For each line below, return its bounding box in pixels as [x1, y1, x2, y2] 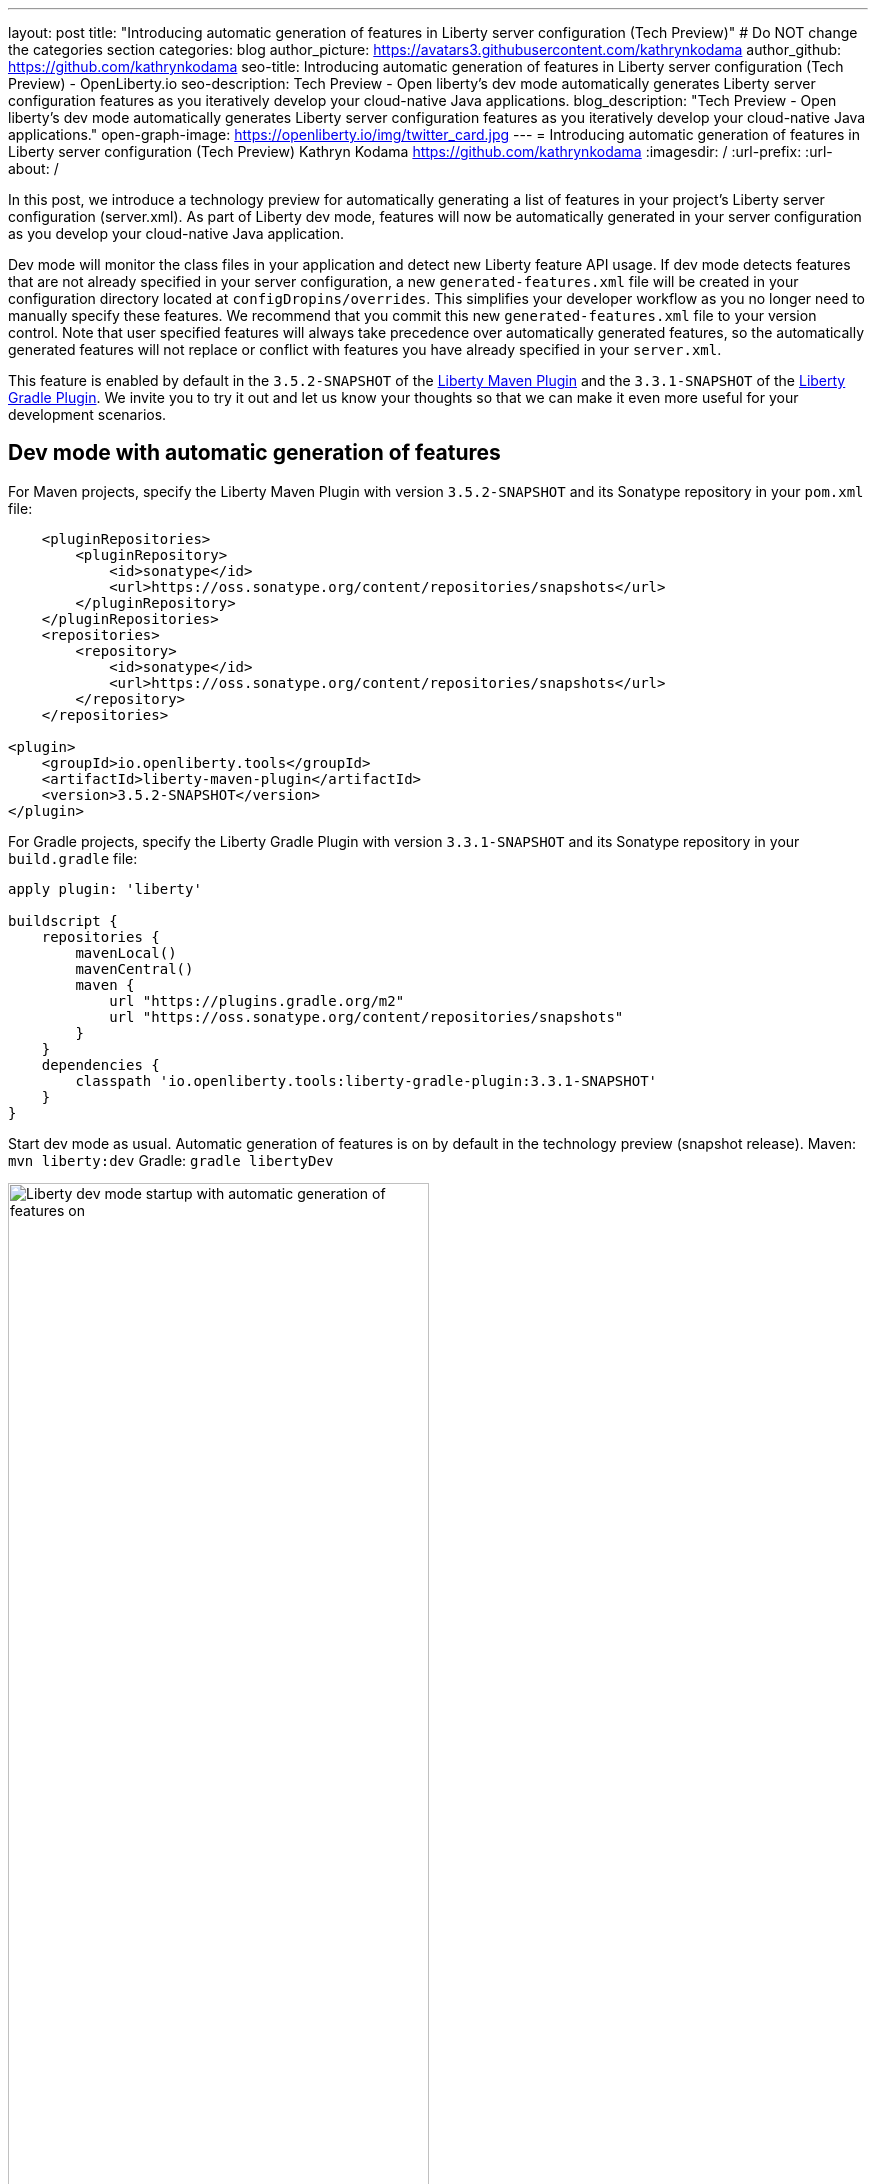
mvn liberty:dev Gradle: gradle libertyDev [8, 1151, 334, 1169]
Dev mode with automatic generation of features [8, 440, 501, 466]
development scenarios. [8, 406, 167, 423]
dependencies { [41, 1056, 160, 1073]
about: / [8, 160, 59, 177]
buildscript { [8, 912, 118, 929]
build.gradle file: [8, 849, 138, 867]
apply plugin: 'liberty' [8, 880, 202, 897]
